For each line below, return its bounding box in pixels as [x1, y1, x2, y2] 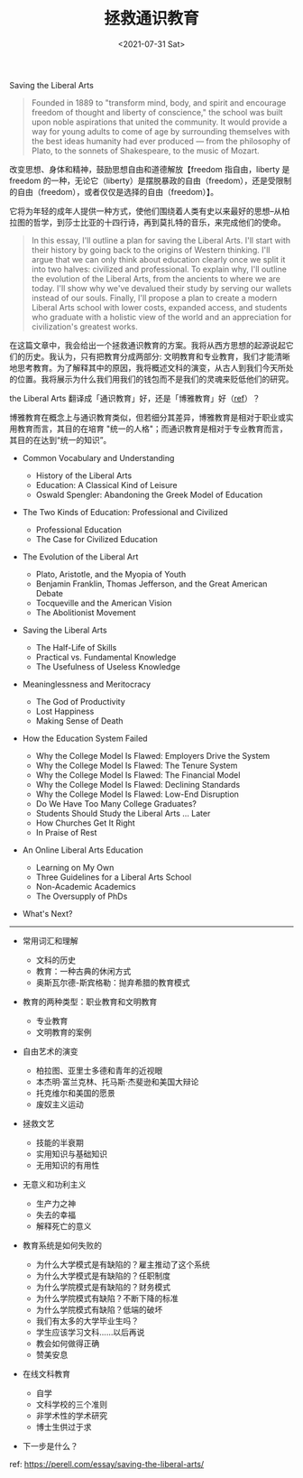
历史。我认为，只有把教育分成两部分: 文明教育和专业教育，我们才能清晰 [24, 351, 290, 362]
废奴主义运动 [35, 1098, 84, 1110]
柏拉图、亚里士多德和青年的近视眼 [35, 1065, 163, 1076]
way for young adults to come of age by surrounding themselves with [31, 125, 290, 136]
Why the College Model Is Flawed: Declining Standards [35, 779, 241, 790]
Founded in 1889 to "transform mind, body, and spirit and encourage [31, 97, 287, 108]
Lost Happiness [35, 706, 95, 716]
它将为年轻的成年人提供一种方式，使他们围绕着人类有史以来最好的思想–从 [9, 205, 282, 217]
